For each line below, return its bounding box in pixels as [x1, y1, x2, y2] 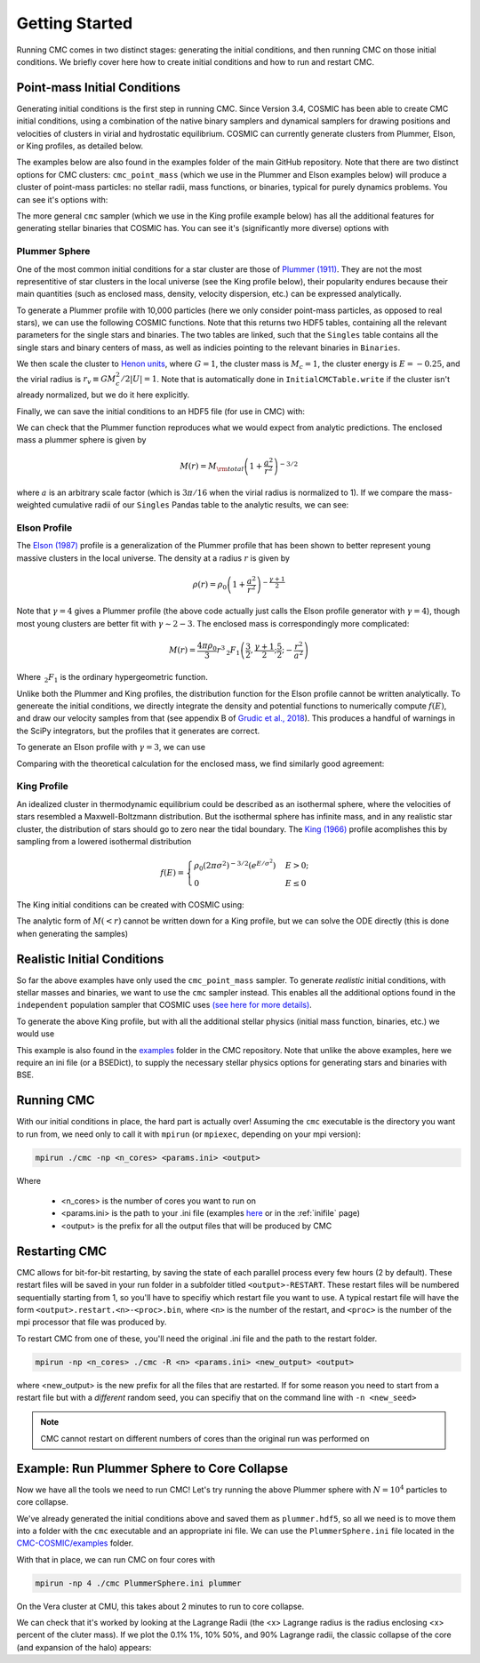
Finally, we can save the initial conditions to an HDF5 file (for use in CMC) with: [16, 405, 306, 417]
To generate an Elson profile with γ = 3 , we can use [16, 742, 206, 753]
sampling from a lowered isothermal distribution [16, 835, 192, 846]
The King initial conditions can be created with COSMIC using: [16, 899, 244, 910]
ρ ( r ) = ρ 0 [192, 580, 227, 591]
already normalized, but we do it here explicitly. [16, 389, 190, 400]
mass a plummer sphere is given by [16, 435, 147, 445]
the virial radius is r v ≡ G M [16, 373, 116, 387]
